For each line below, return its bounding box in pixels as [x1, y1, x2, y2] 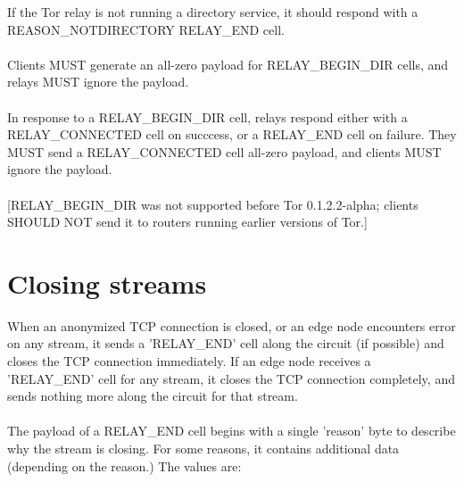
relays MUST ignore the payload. [7, 72, 189, 91]
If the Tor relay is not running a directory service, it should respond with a [7, 3, 418, 21]
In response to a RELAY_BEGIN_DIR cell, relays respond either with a [7, 107, 408, 126]
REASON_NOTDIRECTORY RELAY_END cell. [7, 20, 285, 38]
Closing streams [7, 264, 207, 301]
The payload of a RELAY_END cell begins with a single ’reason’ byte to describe [7, 421, 456, 440]
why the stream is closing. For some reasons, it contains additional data [7, 439, 400, 457]
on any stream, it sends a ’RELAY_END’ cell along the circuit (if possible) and [7, 334, 444, 353]
